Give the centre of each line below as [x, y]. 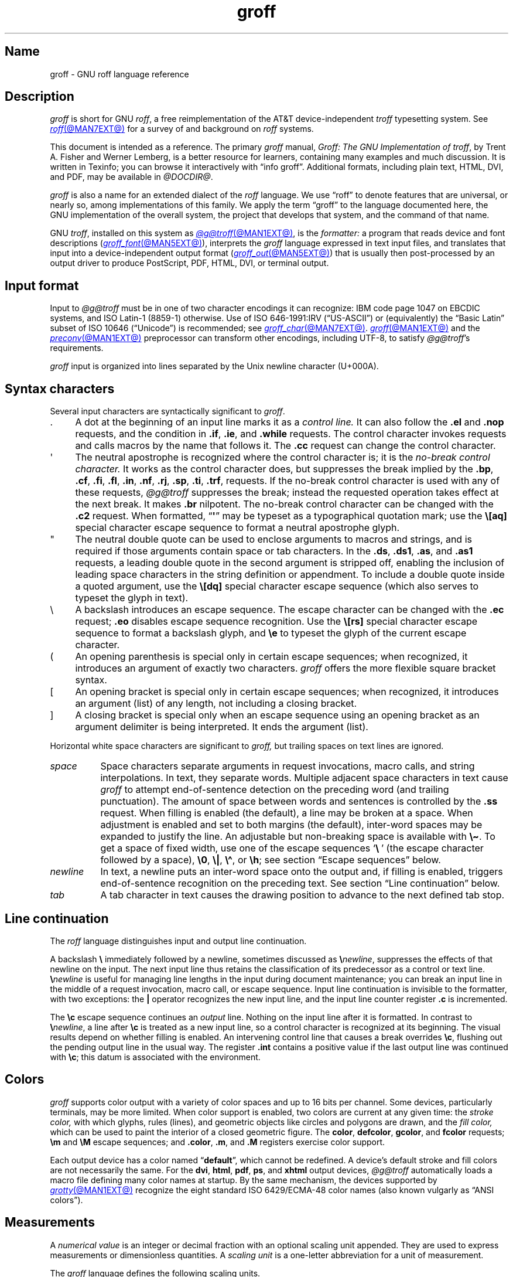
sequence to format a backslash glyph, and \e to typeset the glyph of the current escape [271, 633]
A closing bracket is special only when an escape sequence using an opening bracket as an [277, 715]
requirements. [77, 348]
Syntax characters [60, 389]
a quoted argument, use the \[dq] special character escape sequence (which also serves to [277, 586]
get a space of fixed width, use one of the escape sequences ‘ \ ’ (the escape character [292, 848]
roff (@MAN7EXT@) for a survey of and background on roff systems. [182, 129]
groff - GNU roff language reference [119, 74]
